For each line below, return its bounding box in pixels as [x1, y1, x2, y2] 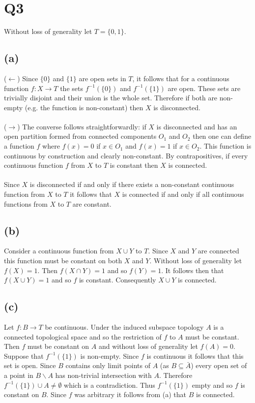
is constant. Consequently [79, 275, 156, 285]
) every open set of [191, 360, 247, 371]
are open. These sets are [168, 83, 241, 93]
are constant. [72, 198, 112, 209]
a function [4, 141, 34, 151]
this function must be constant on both [4, 255, 122, 266]
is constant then [110, 160, 158, 170]
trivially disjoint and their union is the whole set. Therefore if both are [4, 93, 218, 103]
